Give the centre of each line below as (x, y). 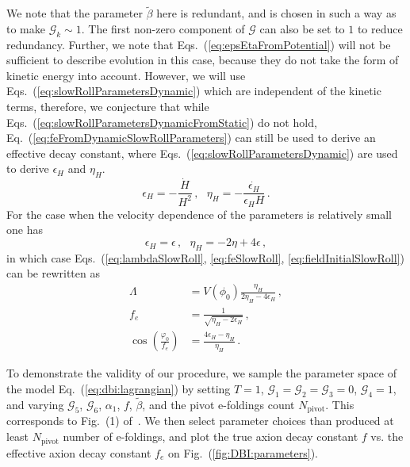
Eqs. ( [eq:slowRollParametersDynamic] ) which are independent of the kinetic (194, 91)
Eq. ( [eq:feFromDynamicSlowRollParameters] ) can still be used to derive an (191, 138)
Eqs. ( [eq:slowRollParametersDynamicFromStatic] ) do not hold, (162, 122)
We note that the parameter (75, 13)
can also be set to (302, 28)
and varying (35, 405)
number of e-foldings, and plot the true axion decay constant (211, 436)
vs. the (387, 436)
